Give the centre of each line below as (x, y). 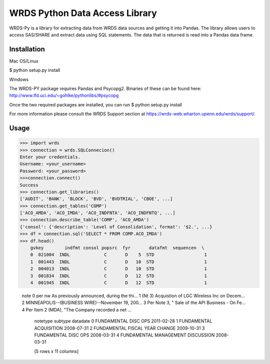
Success (29, 185)
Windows (19, 79)
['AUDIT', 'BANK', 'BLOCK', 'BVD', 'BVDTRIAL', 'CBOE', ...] (96, 199)
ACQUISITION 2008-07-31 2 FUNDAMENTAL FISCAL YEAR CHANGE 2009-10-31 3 (119, 328)
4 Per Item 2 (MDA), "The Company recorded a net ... (77, 310)
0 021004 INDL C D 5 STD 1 (119, 255)
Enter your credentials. (50, 157)
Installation (27, 49)
